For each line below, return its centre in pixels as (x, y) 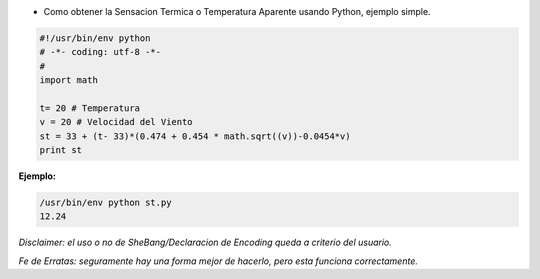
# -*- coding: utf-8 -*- (100, 52)
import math (69, 80)
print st (61, 150)
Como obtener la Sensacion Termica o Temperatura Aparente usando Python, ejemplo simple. (237, 11)
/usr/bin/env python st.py (105, 203)
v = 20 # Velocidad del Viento (116, 122)
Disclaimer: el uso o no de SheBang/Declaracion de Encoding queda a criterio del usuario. (205, 242)
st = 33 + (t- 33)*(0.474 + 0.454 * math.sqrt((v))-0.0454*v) (195, 136)
